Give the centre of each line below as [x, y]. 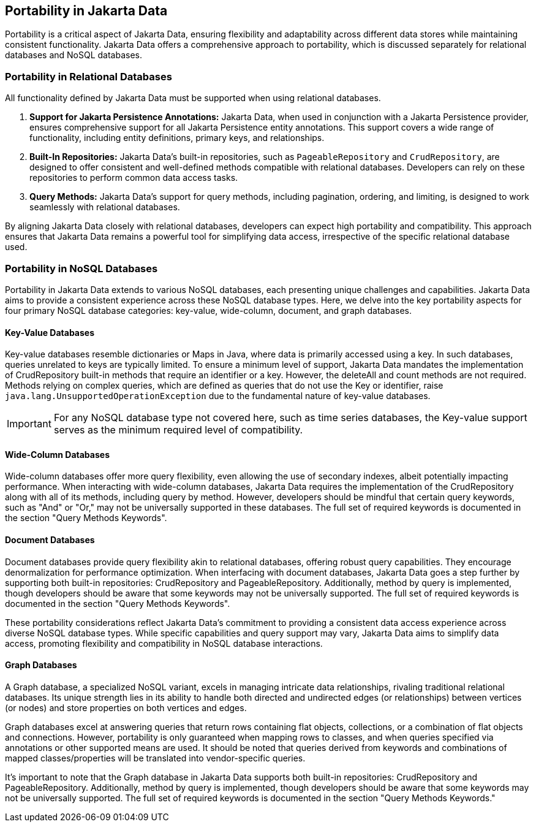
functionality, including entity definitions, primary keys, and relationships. [177, 138]
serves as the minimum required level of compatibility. [178, 430]
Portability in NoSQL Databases [81, 268]
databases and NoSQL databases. [74, 55]
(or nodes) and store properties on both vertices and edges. [126, 707]
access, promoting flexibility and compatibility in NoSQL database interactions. [164, 643]
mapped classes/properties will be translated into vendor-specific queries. [155, 758]
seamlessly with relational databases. [105, 207]
